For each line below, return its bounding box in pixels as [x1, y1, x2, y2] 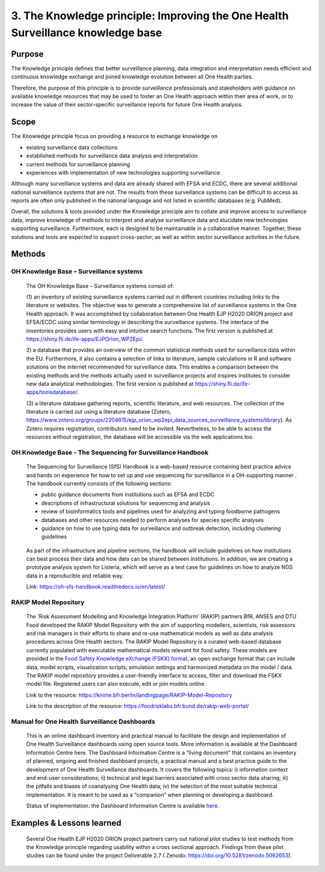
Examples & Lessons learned [11, 818, 122, 828]
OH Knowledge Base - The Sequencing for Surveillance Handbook [11, 449, 209, 456]
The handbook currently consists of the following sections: [26, 479, 172, 487]
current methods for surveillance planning [26, 160, 131, 168]
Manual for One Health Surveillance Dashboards [11, 717, 156, 726]
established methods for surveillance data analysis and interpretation [26, 152, 198, 160]
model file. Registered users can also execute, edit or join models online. [26, 680, 206, 688]
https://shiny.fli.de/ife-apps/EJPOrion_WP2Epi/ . [26, 335, 144, 343]
